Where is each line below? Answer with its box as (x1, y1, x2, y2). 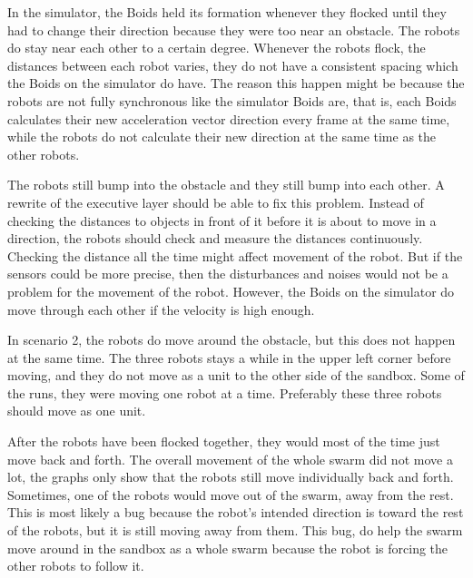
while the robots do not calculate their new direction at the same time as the (7, 127, 437, 146)
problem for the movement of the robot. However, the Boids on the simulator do (7, 281, 455, 300)
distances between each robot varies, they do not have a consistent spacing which (7, 55, 458, 74)
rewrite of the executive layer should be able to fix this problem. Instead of (7, 192, 424, 211)
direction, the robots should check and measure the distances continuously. (7, 229, 423, 248)
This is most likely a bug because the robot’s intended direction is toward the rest (7, 503, 464, 522)
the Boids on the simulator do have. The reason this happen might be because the (7, 73, 465, 93)
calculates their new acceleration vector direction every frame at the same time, (7, 109, 450, 128)
